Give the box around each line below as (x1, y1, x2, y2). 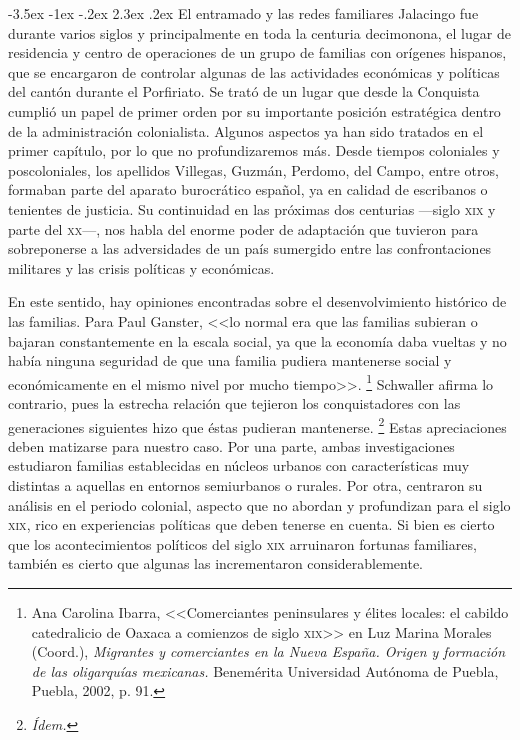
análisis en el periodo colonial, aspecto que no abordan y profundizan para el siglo (8, 494, 511, 515)
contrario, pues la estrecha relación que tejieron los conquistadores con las (8, 392, 461, 413)
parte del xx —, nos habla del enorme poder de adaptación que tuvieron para (8, 218, 479, 239)
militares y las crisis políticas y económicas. (8, 257, 275, 278)
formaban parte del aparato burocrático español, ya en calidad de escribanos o (8, 179, 488, 200)
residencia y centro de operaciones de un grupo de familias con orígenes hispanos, (8, 42, 507, 63)
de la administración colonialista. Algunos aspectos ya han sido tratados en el (8, 120, 484, 141)
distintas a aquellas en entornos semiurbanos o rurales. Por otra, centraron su (8, 474, 483, 495)
